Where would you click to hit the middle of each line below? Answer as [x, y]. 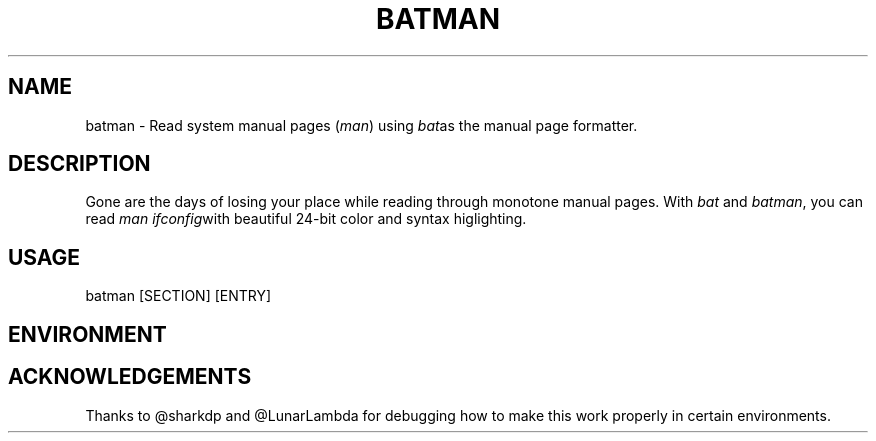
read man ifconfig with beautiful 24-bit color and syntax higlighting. [306, 219]
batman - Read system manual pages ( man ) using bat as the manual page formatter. [361, 125]
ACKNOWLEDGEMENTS [130, 377]
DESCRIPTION [79, 164]
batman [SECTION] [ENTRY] [178, 296]
